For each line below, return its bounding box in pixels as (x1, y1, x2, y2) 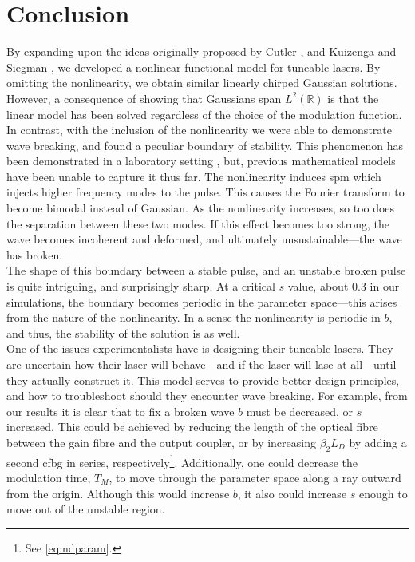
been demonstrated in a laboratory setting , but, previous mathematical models (6, 152, 396, 169)
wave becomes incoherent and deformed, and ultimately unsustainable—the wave (6, 231, 402, 247)
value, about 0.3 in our (287, 278, 400, 295)
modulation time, (6, 469, 91, 486)
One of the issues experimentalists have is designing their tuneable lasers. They (6, 340, 393, 357)
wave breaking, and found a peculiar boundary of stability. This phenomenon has (6, 137, 404, 153)
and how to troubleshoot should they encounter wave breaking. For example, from (6, 387, 408, 404)
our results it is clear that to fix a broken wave (6, 402, 235, 419)
